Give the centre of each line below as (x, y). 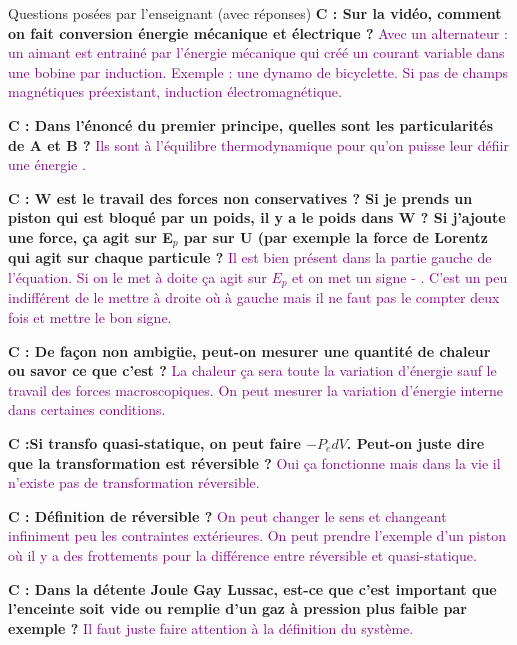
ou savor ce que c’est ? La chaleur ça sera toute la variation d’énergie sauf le (252, 370)
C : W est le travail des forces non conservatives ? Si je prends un (240, 197)
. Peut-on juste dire (415, 443)
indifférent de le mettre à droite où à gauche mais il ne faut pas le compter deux (254, 297)
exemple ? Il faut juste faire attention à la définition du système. (211, 627)
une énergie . (47, 164)
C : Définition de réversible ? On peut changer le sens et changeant (227, 515)
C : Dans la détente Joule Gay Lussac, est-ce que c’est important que (252, 588)
